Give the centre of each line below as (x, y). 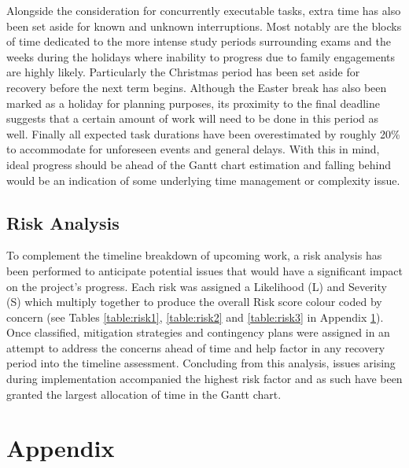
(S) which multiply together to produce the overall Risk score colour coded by (194, 302)
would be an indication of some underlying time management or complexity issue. (203, 180)
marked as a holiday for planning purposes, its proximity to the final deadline (193, 103)
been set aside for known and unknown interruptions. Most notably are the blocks (204, 26)
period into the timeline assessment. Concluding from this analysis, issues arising (201, 363)
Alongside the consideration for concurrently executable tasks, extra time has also (204, 10)
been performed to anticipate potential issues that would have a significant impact (204, 270)
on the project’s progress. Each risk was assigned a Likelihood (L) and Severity (197, 286)
